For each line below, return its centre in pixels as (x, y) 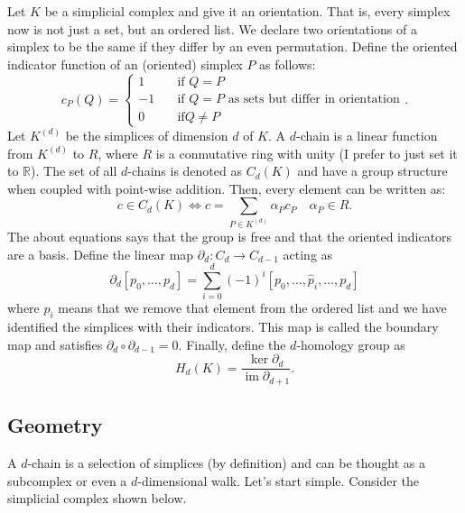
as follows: (288, 64)
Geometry (55, 425)
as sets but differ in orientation (314, 99)
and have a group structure (372, 171)
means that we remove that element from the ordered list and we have (252, 308)
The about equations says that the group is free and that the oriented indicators (230, 236)
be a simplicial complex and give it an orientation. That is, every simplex (247, 11)
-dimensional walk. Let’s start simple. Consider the (279, 480)
